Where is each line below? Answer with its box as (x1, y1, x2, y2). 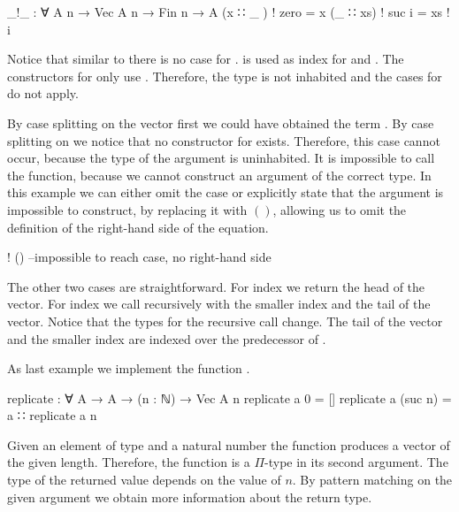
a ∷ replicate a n (7, 406, 97, 424)
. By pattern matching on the (292, 470, 453, 489)
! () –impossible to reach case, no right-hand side (7, 248, 272, 266)
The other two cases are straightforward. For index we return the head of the (7, 277, 425, 295)
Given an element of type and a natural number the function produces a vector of (7, 435, 450, 454)
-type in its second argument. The (264, 453, 448, 471)
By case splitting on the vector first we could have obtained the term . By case (7, 113, 434, 132)
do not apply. (7, 84, 79, 103)
